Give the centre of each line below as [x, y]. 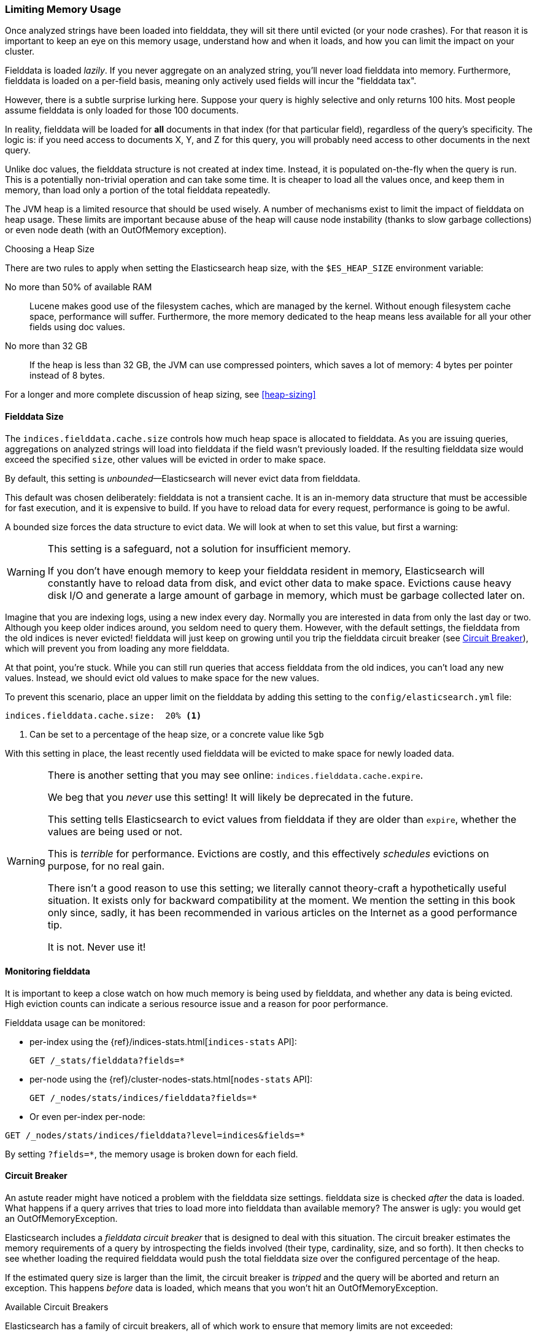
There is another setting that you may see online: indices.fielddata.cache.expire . [235, 775]
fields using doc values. [77, 327]
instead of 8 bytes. [67, 376]
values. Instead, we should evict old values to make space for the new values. [162, 678]
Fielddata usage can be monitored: [75, 1022]
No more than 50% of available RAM [79, 287]
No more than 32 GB [46, 346]
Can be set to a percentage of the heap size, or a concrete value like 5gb [177, 734]
